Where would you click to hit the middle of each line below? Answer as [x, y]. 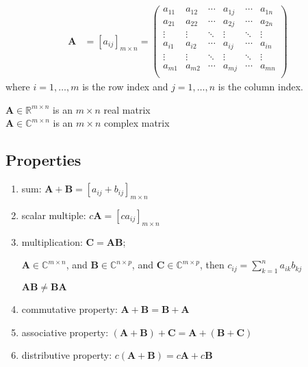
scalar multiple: [54, 215]
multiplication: [52, 241]
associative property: [65, 332]
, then [212, 265]
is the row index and [125, 87]
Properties [43, 160]
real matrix [127, 109]
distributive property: [67, 355]
